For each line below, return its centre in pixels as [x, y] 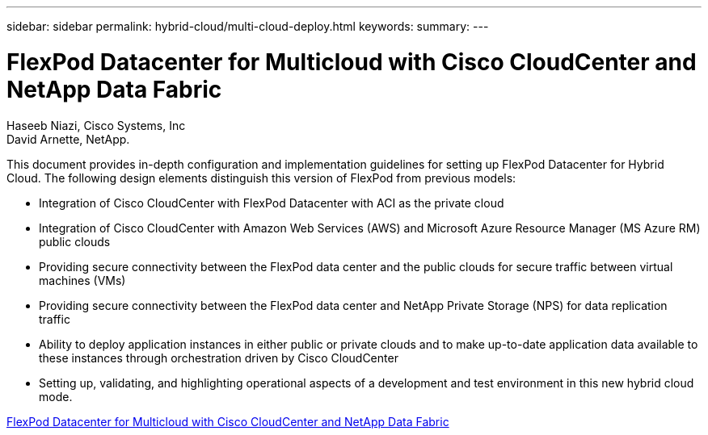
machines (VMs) [82, 280]
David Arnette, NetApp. [68, 139]
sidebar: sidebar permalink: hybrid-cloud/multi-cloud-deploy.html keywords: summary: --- [248, 26]
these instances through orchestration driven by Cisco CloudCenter [219, 358]
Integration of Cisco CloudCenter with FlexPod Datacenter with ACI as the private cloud [272, 203]
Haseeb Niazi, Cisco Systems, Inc [96, 125]
